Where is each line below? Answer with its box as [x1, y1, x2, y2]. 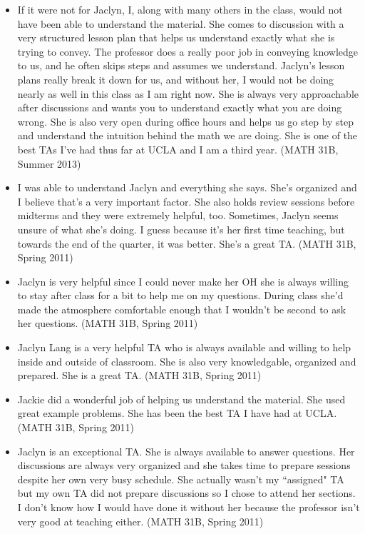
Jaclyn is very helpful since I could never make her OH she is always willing [17, 273, 349, 288]
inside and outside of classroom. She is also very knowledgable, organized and [17, 353, 356, 368]
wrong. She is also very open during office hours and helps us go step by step [17, 114, 354, 129]
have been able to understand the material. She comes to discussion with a [17, 16, 344, 31]
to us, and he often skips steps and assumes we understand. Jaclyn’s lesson [17, 58, 345, 73]
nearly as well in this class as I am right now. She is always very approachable [17, 86, 359, 101]
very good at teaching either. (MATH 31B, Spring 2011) [17, 513, 264, 528]
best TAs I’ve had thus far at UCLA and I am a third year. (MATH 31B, [17, 141, 339, 156]
